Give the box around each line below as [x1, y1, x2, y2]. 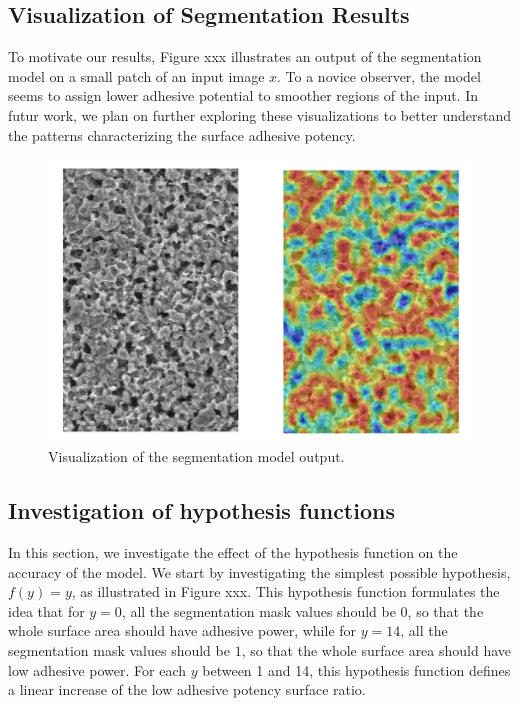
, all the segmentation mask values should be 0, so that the [121, 600, 484, 621]
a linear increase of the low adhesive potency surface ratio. [8, 679, 366, 700]
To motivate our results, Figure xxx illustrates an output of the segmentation [8, 46, 482, 67]
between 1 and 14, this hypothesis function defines [202, 659, 511, 680]
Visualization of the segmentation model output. [48, 446, 345, 467]
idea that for [8, 600, 85, 621]
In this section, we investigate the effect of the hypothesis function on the [8, 542, 458, 563]
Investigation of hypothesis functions [8, 495, 395, 526]
